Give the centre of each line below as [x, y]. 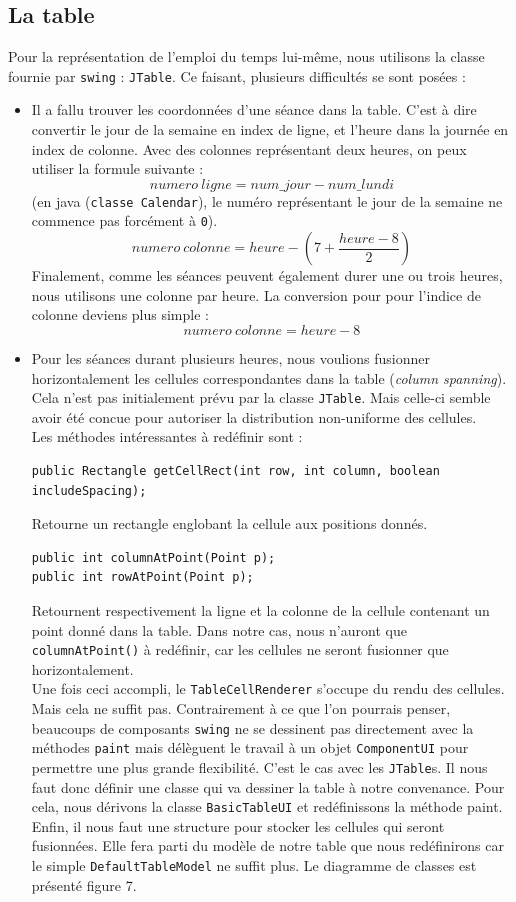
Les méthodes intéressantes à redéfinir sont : [167, 436]
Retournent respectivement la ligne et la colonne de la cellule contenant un [260, 609]
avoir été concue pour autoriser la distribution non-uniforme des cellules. [254, 416]
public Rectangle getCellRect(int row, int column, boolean [235, 470]
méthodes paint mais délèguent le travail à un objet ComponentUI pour [250, 747]
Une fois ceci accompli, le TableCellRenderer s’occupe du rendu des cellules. [268, 688]
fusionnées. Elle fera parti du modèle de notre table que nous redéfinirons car [267, 845]
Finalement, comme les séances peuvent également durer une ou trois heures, [267, 275]
